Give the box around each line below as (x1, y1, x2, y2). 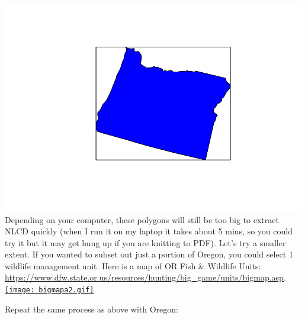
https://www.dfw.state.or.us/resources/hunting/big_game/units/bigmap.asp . (5, 271, 286, 283)
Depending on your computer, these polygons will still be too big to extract (5, 213, 279, 225)
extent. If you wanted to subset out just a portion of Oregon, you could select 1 (5, 248, 293, 260)
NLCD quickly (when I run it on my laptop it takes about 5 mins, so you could (5, 225, 293, 237)
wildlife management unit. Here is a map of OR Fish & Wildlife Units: (5, 259, 261, 272)
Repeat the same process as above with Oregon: (5, 302, 178, 315)
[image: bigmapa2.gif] (5, 286, 94, 295)
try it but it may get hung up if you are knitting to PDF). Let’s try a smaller (5, 236, 286, 249)
